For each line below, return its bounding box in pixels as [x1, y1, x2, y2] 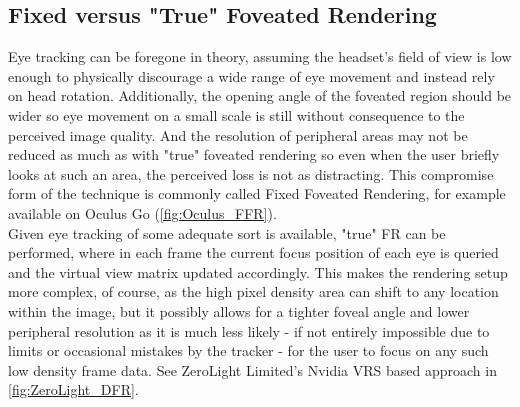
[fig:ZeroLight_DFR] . [8, 379, 139, 400]
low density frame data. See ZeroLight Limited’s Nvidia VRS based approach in [8, 359, 497, 380]
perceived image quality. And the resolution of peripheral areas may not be [8, 124, 468, 145]
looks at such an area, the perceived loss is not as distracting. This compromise [8, 163, 494, 184]
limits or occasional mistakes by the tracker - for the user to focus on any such [8, 340, 489, 361]
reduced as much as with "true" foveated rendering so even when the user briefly [8, 144, 500, 165]
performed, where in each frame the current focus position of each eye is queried [8, 242, 499, 263]
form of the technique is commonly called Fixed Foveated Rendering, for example [8, 183, 506, 204]
